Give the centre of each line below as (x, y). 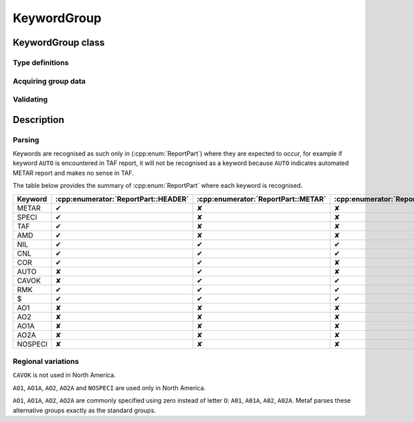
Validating (30, 99)
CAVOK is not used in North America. (65, 375)
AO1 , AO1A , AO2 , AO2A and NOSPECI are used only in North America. (109, 387)
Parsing (26, 140)
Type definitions (41, 62)
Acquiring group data (49, 81)
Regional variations (46, 361)
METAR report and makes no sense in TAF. (73, 173)
